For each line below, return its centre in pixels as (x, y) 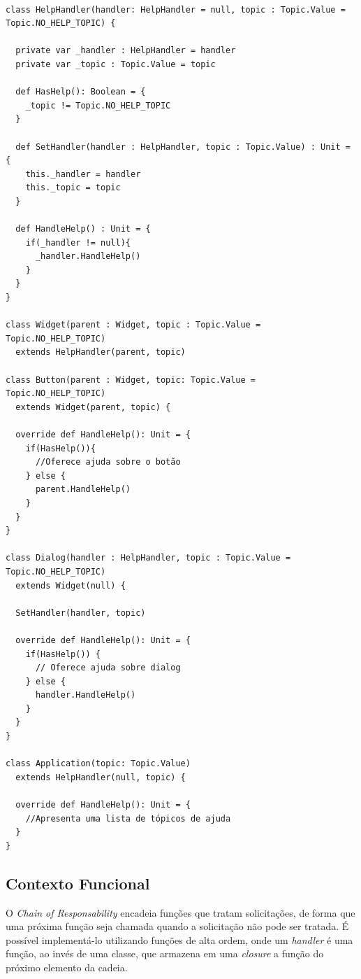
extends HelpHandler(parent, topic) (101, 352)
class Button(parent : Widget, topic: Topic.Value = (131, 380)
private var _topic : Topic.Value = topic (116, 64)
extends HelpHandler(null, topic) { (101, 777)
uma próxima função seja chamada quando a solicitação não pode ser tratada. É (177, 926)
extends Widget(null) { (71, 585)
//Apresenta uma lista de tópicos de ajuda (128, 818)
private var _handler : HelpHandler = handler (126, 51)
